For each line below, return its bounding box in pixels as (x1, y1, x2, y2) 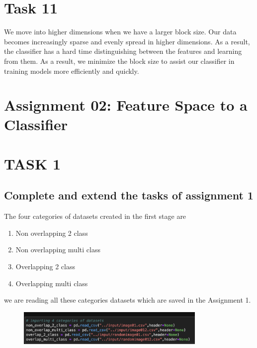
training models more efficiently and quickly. (4, 65, 139, 76)
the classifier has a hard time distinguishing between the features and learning (4, 46, 242, 56)
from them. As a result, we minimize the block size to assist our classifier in (4, 55, 235, 66)
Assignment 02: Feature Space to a (4, 95, 248, 115)
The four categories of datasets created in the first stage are (4, 211, 186, 221)
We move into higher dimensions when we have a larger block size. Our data (4, 26, 237, 37)
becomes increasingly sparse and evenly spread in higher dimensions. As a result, (4, 36, 250, 46)
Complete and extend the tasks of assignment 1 (4, 187, 254, 203)
